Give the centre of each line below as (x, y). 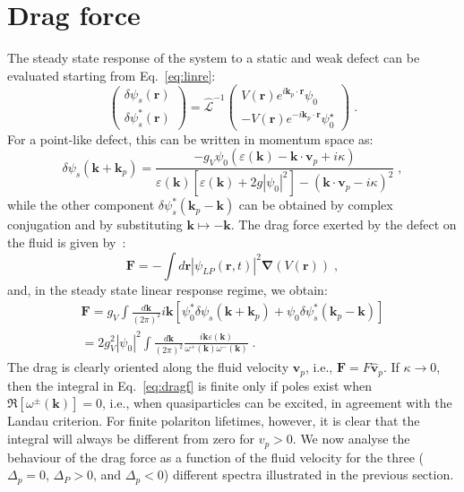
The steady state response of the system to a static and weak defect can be (214, 58)
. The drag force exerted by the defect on (344, 224)
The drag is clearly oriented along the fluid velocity (148, 367)
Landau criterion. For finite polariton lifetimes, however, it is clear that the (214, 421)
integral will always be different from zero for (131, 439)
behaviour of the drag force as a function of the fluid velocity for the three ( (216, 457)
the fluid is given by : (67, 242)
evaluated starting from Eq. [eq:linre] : (112, 75)
